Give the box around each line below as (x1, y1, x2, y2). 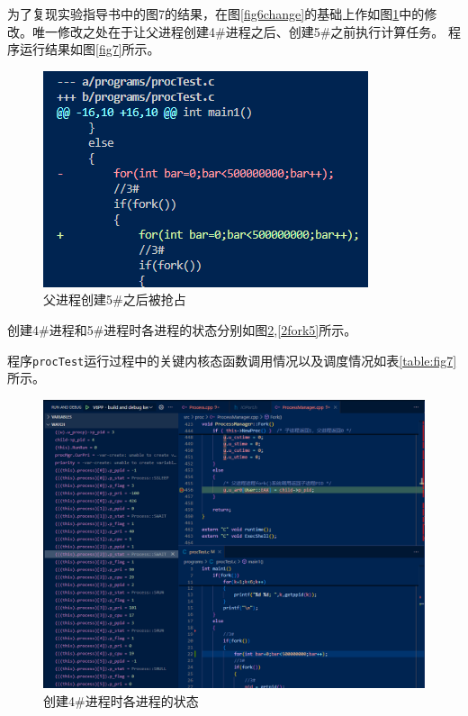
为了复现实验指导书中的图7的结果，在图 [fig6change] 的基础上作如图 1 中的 (7, 5, 425, 23)
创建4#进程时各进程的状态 (43, 691, 199, 710)
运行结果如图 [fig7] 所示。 (19, 40, 160, 59)
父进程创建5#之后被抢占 (43, 290, 186, 309)
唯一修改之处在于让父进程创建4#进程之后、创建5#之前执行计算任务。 (31, 22, 445, 41)
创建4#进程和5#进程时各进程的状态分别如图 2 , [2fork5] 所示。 (7, 320, 357, 339)
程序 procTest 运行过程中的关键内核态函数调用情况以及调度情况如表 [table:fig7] (7, 350, 457, 369)
